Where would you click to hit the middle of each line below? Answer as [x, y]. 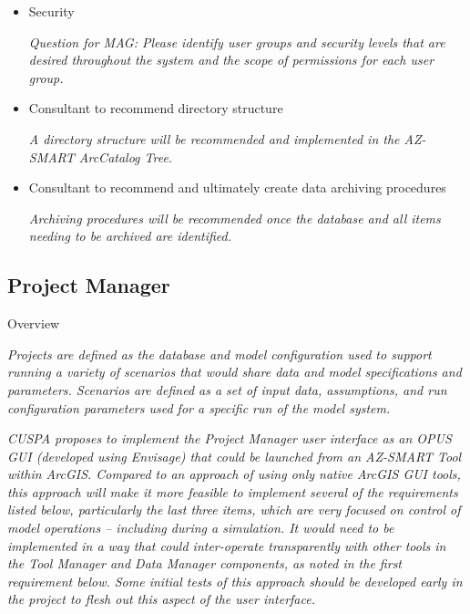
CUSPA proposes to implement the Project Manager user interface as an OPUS [230, 438]
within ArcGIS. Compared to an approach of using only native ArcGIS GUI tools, [234, 474]
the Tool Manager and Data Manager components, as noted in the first [205, 563]
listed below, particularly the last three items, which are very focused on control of [234, 510]
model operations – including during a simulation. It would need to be [201, 528]
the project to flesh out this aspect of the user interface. [161, 599]
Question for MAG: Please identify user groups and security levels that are [237, 42]
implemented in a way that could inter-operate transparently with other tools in [227, 545]
